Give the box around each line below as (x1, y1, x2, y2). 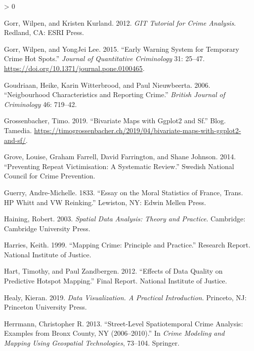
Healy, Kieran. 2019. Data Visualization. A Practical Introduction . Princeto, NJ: (4, 292, 247, 302)
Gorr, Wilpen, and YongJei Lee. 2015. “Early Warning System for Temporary (4, 43, 239, 54)
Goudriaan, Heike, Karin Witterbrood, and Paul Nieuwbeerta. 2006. (4, 79, 211, 90)
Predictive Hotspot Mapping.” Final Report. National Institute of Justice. (4, 276, 227, 286)
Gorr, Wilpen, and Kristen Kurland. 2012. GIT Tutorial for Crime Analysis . (4, 17, 236, 28)
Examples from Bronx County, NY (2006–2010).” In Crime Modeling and (4, 328, 225, 338)
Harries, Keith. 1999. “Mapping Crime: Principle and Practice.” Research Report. (4, 240, 251, 250)
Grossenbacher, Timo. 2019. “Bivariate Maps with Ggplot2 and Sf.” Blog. (4, 115, 226, 126)
